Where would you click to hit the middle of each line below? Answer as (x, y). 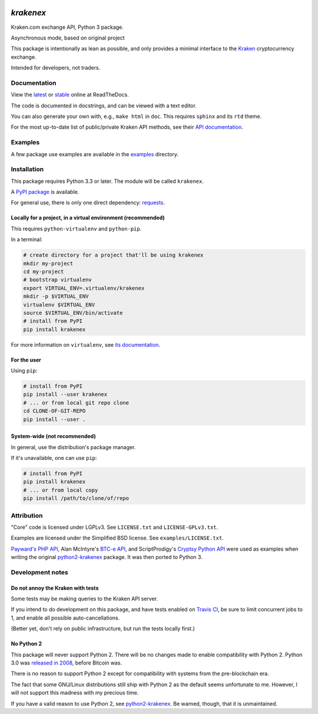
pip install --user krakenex (65, 394)
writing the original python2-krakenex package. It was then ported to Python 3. (107, 557)
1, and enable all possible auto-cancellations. (65, 618)
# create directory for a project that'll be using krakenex (113, 255)
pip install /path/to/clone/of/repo (76, 499)
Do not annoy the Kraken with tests (55, 588)
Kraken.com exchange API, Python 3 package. (67, 27)
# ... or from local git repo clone (76, 403)
